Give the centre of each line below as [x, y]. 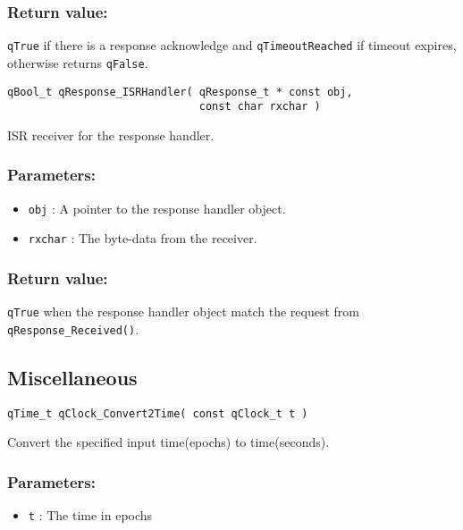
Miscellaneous [72, 377]
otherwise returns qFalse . [78, 62]
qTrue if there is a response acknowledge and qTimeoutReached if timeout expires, [232, 45]
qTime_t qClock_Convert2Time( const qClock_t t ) [158, 413]
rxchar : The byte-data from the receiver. [143, 238]
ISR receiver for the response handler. [111, 135]
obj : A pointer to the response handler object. [157, 208]
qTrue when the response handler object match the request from [183, 311]
